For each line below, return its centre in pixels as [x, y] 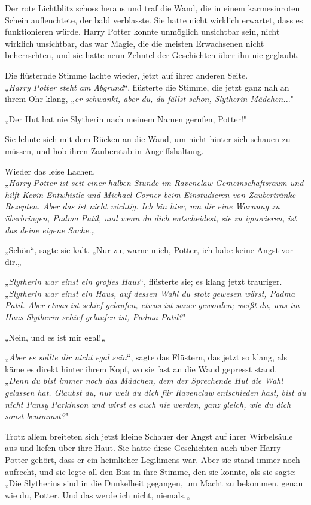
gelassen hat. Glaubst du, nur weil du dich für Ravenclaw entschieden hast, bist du [155, 393]
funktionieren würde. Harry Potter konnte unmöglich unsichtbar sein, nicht [142, 31]
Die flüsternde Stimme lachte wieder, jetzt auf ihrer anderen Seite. [126, 75]
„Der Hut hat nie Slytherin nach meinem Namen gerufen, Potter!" [126, 118]
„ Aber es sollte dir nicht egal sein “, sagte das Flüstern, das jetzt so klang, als [146, 357]
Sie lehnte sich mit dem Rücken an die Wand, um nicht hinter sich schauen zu [148, 139]
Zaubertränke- [274, 194]
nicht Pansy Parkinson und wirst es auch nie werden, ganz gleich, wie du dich [148, 404]
